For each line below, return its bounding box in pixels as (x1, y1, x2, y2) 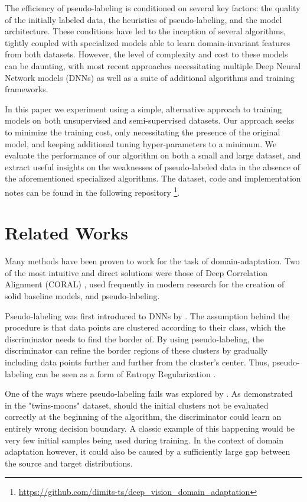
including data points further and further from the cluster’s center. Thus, (5, 356, 270, 368)
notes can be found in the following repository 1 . (5, 184, 180, 198)
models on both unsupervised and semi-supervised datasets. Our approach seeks (5, 114, 295, 127)
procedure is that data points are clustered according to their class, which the (5, 321, 286, 333)
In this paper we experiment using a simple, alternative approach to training (5, 102, 282, 115)
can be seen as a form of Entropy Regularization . (35, 367, 216, 380)
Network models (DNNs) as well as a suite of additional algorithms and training (5, 71, 295, 83)
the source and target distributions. (5, 456, 133, 469)
